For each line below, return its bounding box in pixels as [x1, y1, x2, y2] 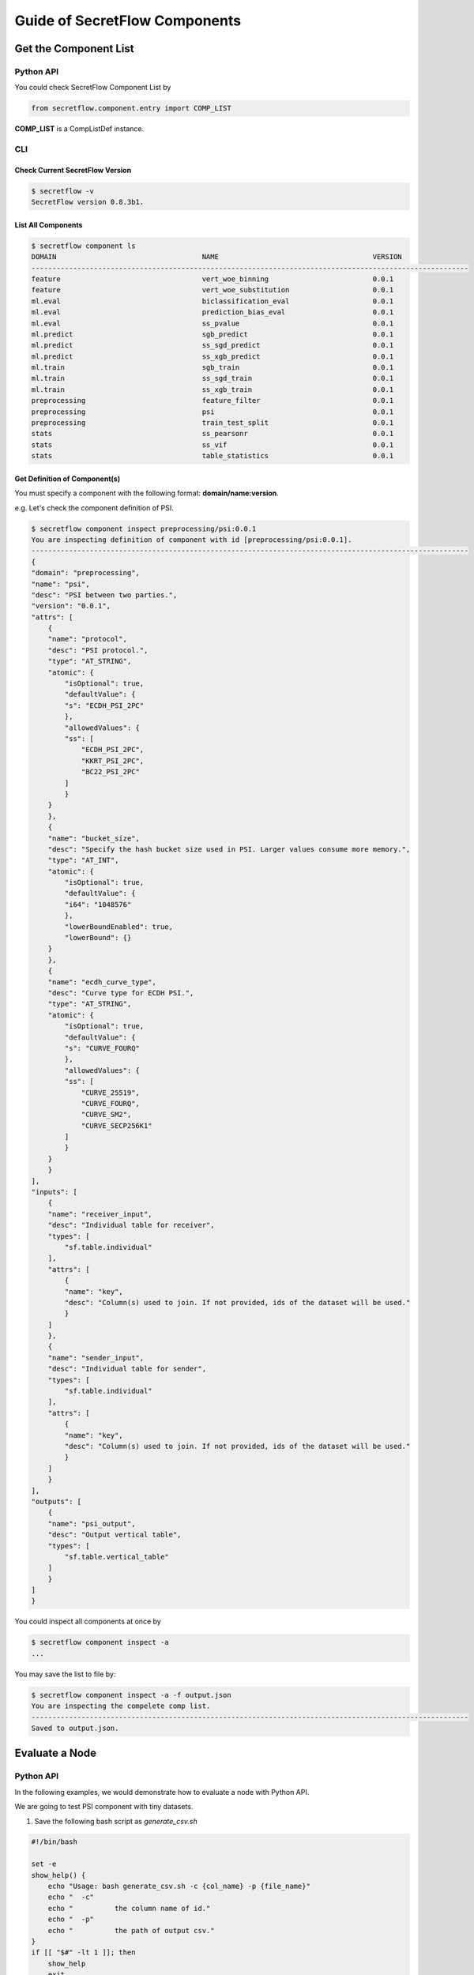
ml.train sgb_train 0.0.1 [31, 363, 394, 372]
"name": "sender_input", [47, 1353, 145, 1362]
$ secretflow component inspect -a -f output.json [31, 1691, 232, 1699]
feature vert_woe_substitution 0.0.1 [31, 285, 394, 295]
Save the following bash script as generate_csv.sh [34, 1816, 197, 1826]
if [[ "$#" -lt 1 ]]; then [31, 1948, 136, 1957]
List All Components [14, 220, 83, 229]
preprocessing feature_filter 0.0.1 [31, 396, 394, 405]
